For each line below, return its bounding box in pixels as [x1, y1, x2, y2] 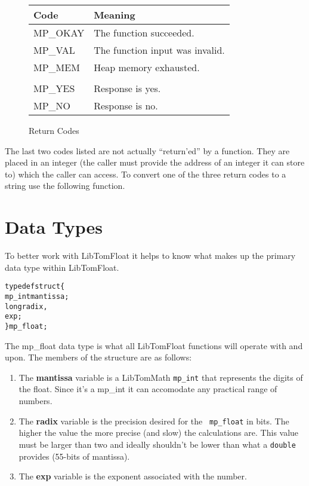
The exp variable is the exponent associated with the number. [18, 470, 247, 482]
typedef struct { [5, 282, 65, 291]
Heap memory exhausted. [94, 60, 200, 74]
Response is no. [94, 99, 158, 112]
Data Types [5, 215, 103, 239]
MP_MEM [33, 60, 80, 74]
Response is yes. [94, 81, 161, 95]
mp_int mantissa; [5, 292, 69, 301]
